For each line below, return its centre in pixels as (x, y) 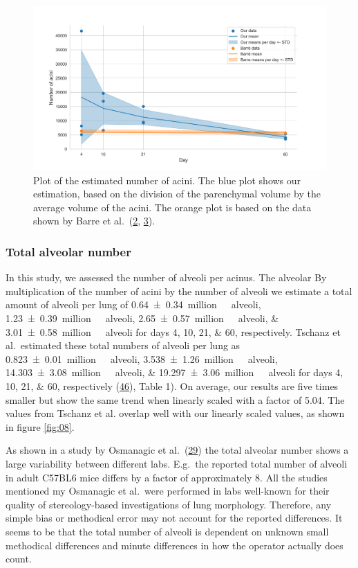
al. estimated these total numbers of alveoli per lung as (123, 345)
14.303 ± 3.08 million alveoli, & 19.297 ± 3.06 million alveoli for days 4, (175, 372)
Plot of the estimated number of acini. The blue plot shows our (167, 180)
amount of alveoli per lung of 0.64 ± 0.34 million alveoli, (133, 304)
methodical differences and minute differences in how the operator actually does (175, 545)
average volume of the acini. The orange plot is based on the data (172, 207)
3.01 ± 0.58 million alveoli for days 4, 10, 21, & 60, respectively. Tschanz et (173, 331)
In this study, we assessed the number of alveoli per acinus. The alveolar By (166, 277)
